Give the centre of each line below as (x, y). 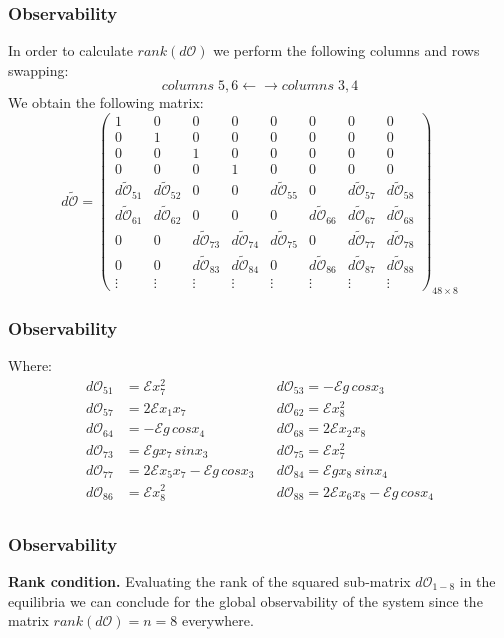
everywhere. (217, 620)
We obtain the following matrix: (106, 102)
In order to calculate (70, 50)
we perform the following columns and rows (346, 50)
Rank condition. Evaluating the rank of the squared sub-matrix (209, 580)
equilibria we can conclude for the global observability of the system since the (245, 600)
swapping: (38, 69)
